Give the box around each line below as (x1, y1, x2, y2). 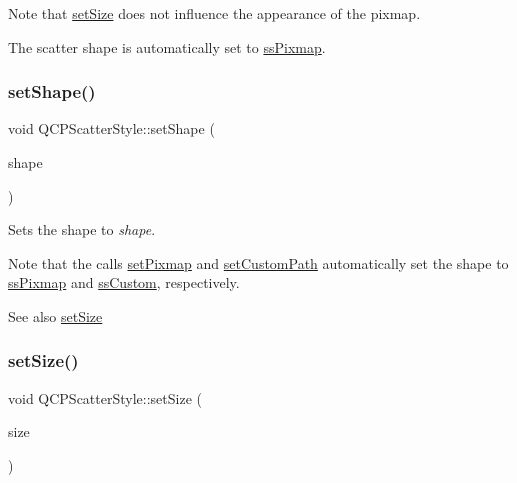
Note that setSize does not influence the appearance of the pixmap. (8, 3, 421, 23)
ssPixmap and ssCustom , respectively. (8, 272, 240, 293)
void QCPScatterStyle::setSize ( (8, 387, 202, 408)
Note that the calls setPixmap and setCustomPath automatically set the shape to (8, 252, 509, 273)
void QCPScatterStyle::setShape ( (8, 118, 215, 139)
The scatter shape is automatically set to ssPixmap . (8, 36, 326, 57)
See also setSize (8, 305, 103, 326)
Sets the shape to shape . (8, 219, 156, 240)
